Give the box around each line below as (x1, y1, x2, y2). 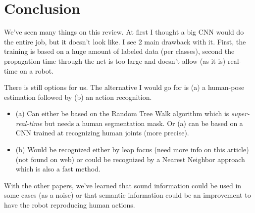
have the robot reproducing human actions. (4, 200, 135, 210)
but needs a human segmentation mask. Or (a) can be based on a (44, 118, 243, 128)
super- (231, 108, 250, 119)
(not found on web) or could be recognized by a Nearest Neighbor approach (15, 154, 245, 164)
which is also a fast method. (15, 164, 101, 174)
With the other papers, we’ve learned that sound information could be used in (4, 180, 242, 190)
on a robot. (19, 65, 53, 76)
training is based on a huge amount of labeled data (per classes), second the (4, 46, 235, 56)
